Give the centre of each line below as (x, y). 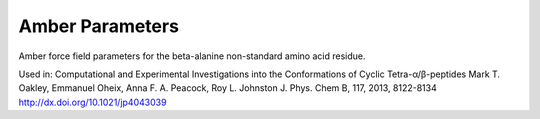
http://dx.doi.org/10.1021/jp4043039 (92, 102)
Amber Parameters (99, 26)
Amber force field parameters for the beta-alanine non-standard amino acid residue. (192, 56)
